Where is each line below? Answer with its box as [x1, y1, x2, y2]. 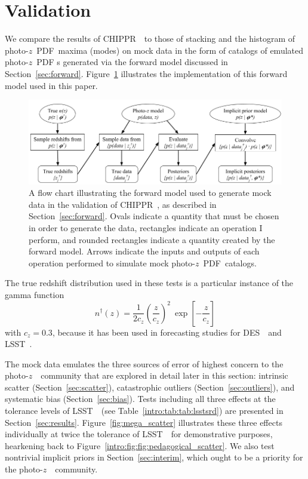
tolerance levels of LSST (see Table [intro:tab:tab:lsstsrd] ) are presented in [5, 404, 284, 417]
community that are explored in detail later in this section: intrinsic [41, 369, 288, 382]
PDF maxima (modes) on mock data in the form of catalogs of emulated [36, 44, 304, 56]
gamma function [5, 288, 64, 300]
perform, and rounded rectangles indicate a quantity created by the [29, 233, 275, 245]
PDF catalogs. [203, 256, 257, 269]
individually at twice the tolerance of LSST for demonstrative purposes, [5, 428, 273, 440]
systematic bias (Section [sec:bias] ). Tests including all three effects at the [5, 392, 276, 405]
